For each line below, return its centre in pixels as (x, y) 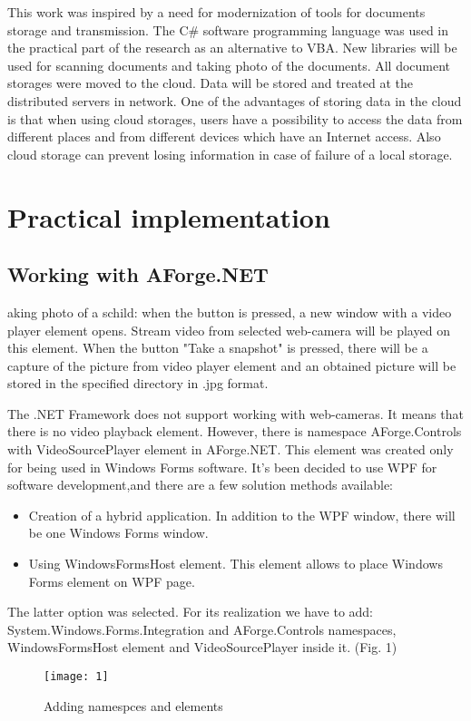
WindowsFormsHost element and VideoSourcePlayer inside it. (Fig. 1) (202, 647)
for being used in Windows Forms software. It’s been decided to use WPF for (222, 467)
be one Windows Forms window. (118, 533)
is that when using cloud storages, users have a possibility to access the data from (235, 118)
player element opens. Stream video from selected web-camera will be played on (229, 330)
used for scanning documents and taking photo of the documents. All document (229, 65)
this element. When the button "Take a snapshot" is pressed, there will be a (218, 348)
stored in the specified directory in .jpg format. (138, 383)
